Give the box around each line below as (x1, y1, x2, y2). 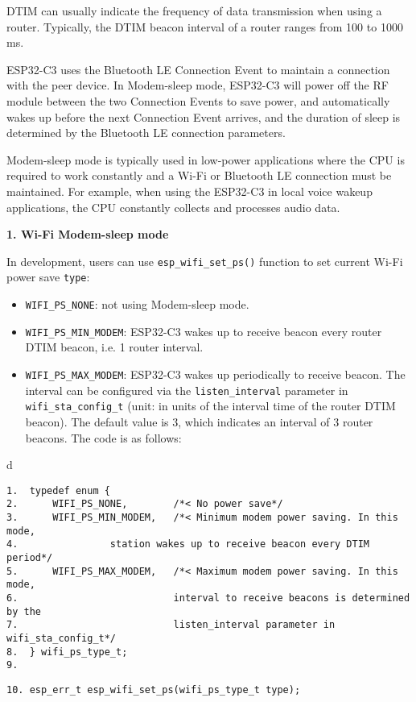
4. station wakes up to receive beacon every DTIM (6, 538, 370, 550)
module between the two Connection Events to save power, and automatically (6, 92, 390, 109)
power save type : (6, 268, 90, 285)
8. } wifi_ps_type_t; (6, 646, 128, 658)
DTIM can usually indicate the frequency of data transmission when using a (6, 2, 382, 19)
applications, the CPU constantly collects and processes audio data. (6, 198, 340, 215)
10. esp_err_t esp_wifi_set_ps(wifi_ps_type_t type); (6, 683, 301, 696)
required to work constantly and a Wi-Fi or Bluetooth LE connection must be (6, 167, 392, 184)
